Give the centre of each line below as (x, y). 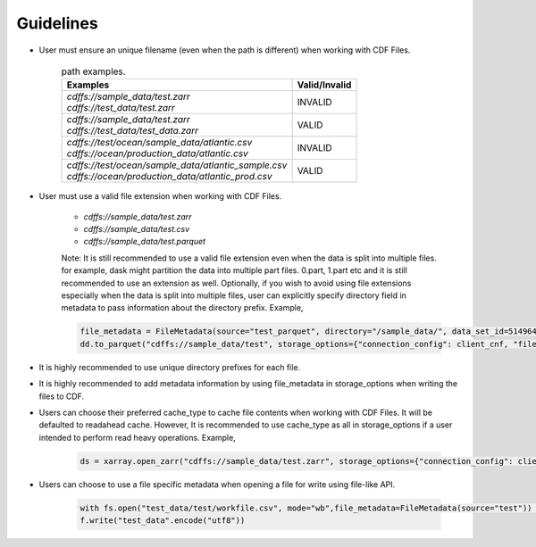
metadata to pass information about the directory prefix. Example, (182, 308)
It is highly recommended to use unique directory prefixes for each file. (170, 367)
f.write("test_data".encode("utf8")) (163, 521)
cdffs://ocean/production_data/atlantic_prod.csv (169, 177)
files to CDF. (62, 396)
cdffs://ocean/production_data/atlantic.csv (158, 153)
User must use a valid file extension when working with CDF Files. (160, 196)
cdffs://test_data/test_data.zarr (132, 131)
